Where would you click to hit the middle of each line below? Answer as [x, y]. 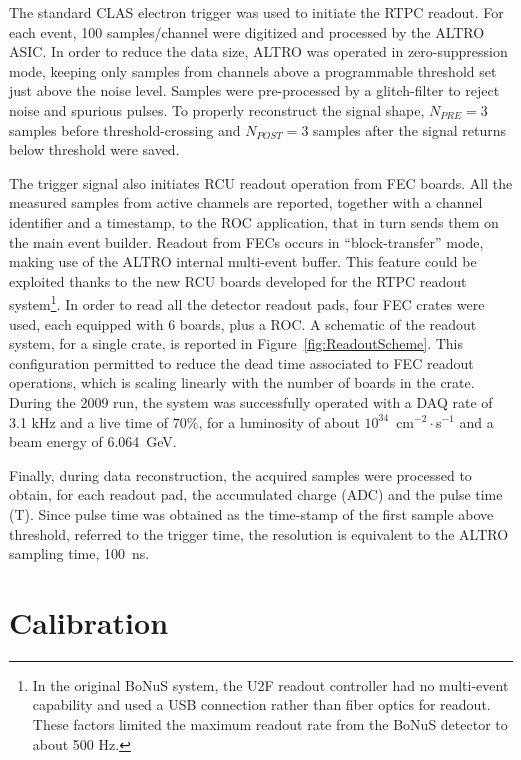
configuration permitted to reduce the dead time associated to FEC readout [241, 362]
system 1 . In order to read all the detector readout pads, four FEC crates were [247, 302]
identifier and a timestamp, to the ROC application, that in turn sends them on [254, 221]
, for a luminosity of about [279, 421]
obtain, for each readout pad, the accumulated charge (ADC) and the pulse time [256, 494]
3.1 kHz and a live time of [89, 421]
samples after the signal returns [409, 129]
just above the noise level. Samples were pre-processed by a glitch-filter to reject [254, 90]
